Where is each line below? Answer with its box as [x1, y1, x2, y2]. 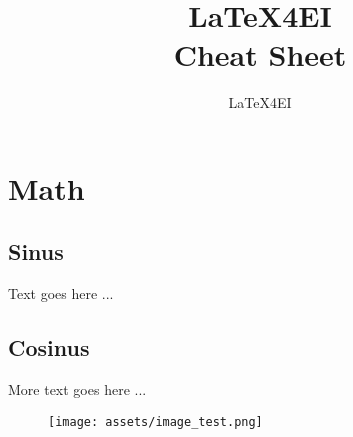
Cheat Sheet [173, 34, 347, 75]
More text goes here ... [8, 379, 147, 400]
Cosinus [8, 332, 90, 363]
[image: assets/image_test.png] [48, 414, 263, 429]
